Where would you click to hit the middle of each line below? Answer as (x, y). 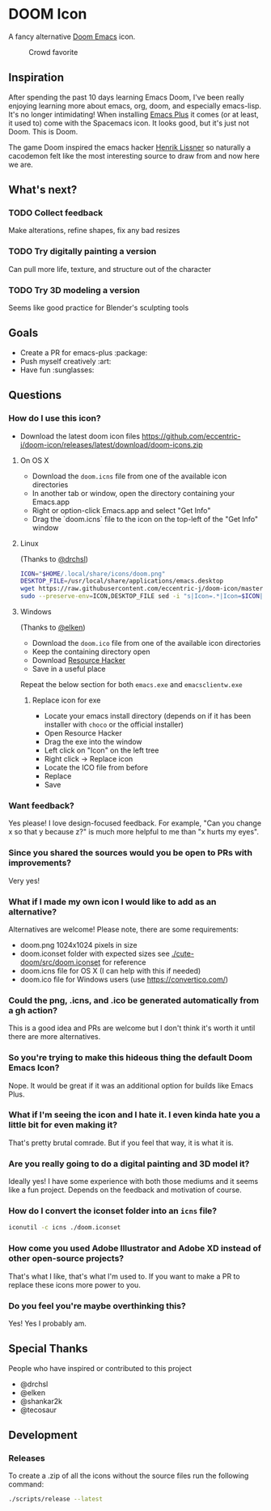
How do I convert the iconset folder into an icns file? (112, 1211)
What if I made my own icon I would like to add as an (112, 902)
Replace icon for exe (66, 700)
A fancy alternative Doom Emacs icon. (72, 36)
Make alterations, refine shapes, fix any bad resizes (94, 231)
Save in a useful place (69, 669)
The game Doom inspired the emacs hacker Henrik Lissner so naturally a (129, 147)
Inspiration (36, 78)
